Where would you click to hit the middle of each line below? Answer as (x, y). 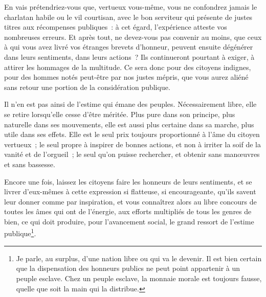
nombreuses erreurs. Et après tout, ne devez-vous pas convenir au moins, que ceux (133, 37)
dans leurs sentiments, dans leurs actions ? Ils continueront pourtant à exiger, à (129, 56)
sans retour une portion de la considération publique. (87, 87)
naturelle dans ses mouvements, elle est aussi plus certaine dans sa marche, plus (129, 124)
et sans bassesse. (30, 164)
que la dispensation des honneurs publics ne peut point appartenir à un (128, 268)
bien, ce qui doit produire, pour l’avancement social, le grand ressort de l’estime (129, 221)
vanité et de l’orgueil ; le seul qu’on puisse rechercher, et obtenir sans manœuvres (132, 154)
